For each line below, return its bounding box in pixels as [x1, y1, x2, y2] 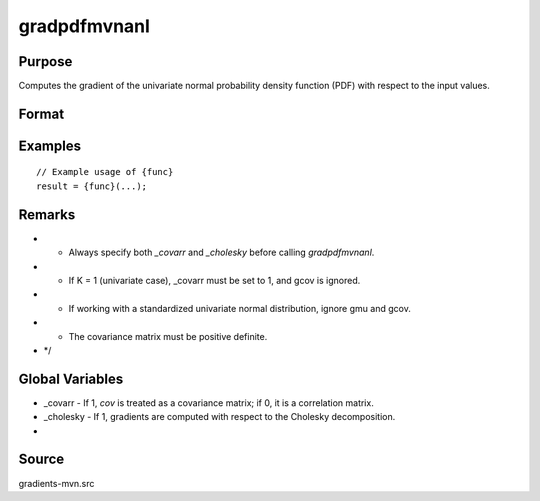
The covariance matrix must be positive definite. [68, 330, 268, 342]
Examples [18, 137, 82, 154]
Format [18, 105, 65, 122]
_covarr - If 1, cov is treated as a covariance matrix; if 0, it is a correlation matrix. [43, 396, 374, 409]
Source [18, 451, 65, 468]
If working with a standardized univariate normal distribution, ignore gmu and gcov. [68, 302, 412, 314]
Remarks [18, 206, 76, 223]
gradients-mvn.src [18, 477, 95, 489]
